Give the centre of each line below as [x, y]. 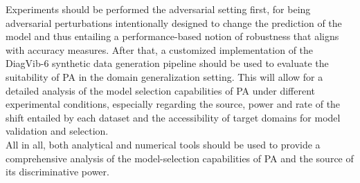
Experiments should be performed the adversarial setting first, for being [158, 9]
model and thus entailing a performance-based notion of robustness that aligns [172, 36]
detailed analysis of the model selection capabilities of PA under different [161, 90]
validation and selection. [57, 131]
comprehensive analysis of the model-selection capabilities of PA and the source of [180, 158]
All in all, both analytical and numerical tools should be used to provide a [163, 144]
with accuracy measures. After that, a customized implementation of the [160, 49]
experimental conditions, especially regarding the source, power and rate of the [173, 104]
